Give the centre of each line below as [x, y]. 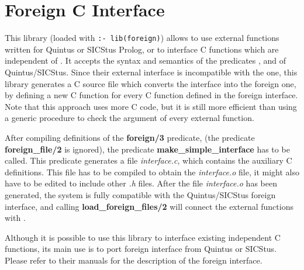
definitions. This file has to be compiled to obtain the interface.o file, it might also [152, 172]
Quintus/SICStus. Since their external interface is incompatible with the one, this [151, 72]
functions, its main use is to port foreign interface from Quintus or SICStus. [141, 249]
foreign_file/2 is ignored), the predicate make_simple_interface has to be [147, 149]
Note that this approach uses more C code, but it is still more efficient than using [151, 106]
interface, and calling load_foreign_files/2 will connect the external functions [149, 206]
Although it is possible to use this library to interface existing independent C [143, 237]
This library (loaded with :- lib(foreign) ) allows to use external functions [142, 38]
